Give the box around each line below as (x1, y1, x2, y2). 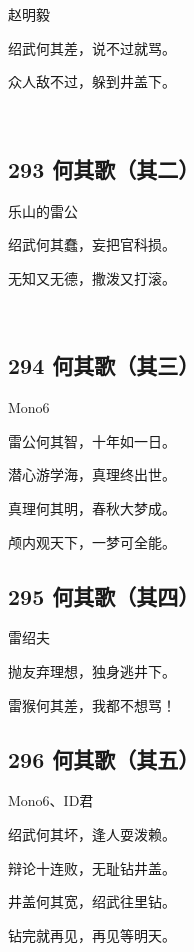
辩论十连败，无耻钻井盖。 (8, 857, 176, 878)
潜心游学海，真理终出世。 (8, 464, 176, 485)
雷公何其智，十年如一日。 (8, 430, 176, 451)
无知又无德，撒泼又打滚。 (8, 267, 176, 288)
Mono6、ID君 (8, 790, 94, 811)
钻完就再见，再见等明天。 (8, 924, 176, 945)
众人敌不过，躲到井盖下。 (8, 71, 176, 92)
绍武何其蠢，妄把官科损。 (8, 234, 176, 255)
